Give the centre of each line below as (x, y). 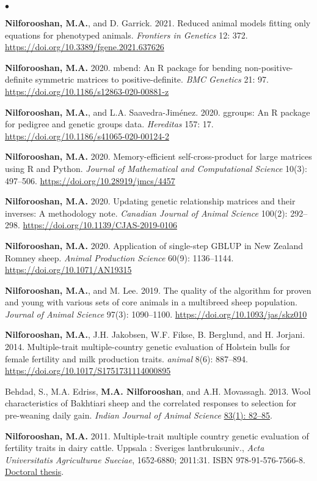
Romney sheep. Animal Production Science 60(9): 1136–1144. (119, 257)
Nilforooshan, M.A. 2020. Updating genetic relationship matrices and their (150, 201)
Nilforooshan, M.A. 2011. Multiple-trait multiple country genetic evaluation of (157, 435)
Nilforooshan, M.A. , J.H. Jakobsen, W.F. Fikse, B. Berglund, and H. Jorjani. (155, 334)
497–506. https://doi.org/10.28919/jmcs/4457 (90, 180)
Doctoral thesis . (35, 472)
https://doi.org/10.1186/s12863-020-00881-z (87, 91)
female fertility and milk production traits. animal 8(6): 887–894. (126, 358)
